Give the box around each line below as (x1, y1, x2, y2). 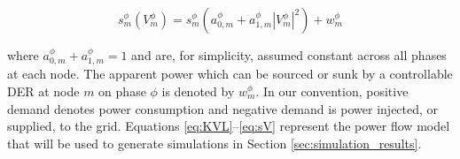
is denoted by (161, 82, 235, 101)
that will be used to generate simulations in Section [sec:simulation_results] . (7, 133, 422, 152)
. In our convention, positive (255, 82, 409, 101)
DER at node (7, 82, 80, 101)
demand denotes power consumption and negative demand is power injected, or (7, 99, 439, 117)
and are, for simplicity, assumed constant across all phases (131, 46, 447, 64)
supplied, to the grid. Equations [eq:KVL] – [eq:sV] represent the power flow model (7, 117, 450, 135)
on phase (98, 82, 146, 101)
